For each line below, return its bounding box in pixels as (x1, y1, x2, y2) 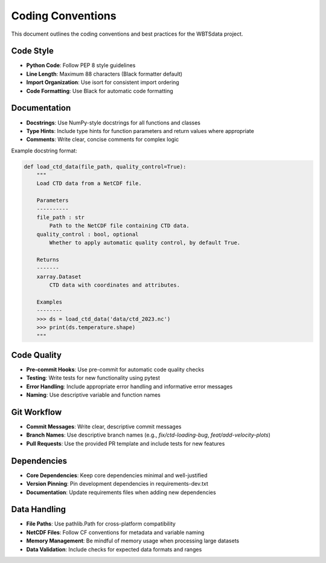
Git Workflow (11, 407, 62, 417)
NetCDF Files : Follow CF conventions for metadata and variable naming (26, 529, 205, 536)
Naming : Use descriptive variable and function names (26, 391, 161, 399)
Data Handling (11, 504, 66, 515)
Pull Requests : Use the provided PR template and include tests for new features (26, 440, 225, 447)
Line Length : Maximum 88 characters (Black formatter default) (26, 70, 183, 77)
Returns (36, 256, 60, 263)
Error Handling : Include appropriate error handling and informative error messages (26, 383, 233, 390)
